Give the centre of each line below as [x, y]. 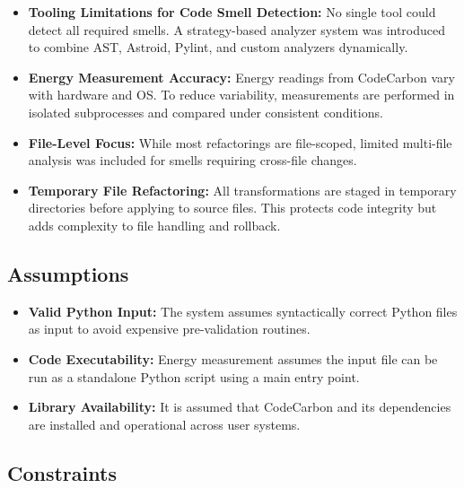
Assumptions [68, 273]
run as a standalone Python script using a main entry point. [194, 376]
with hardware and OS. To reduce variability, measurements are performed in [241, 95]
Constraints [62, 472]
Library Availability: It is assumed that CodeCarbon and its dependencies [240, 407]
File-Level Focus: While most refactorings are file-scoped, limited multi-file [240, 142]
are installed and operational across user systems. [164, 424]
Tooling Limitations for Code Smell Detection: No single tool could [232, 12]
